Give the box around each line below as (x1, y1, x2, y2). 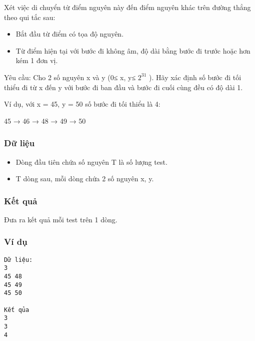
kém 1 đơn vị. (15, 55, 58, 66)
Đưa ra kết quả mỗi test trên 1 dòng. (4, 214, 117, 224)
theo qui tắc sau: (4, 12, 55, 22)
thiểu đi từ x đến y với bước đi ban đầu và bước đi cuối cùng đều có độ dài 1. (4, 82, 243, 92)
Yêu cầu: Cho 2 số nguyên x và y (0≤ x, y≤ (4, 72, 136, 82)
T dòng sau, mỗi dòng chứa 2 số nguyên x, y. (15, 173, 154, 184)
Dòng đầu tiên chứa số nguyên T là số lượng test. (15, 156, 167, 167)
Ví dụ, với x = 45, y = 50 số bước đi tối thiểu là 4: (4, 99, 160, 109)
